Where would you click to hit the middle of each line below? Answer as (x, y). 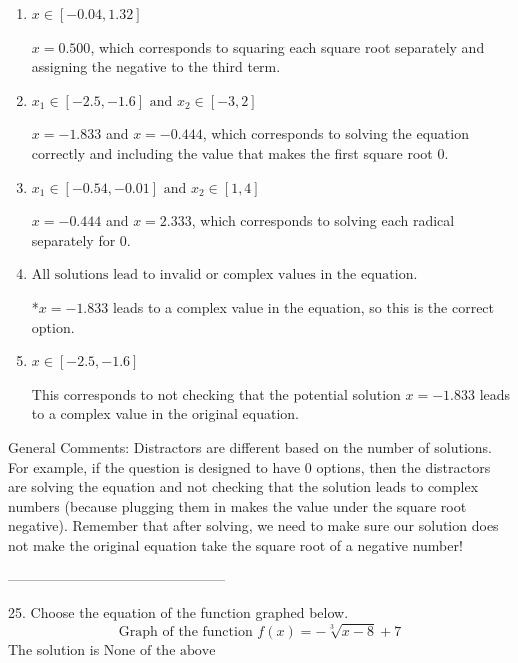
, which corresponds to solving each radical (323, 220)
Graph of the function (185, 631)
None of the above (159, 650)
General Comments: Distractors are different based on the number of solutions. (250, 446)
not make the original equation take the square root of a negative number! (235, 544)
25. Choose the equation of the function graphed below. (178, 612)
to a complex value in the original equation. (165, 413)
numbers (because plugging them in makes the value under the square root (237, 505)
